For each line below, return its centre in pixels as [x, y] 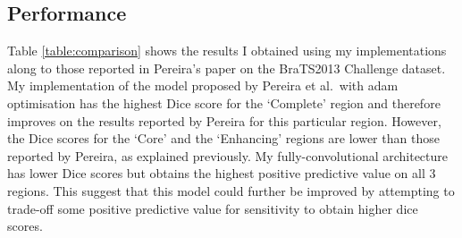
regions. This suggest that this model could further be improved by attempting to [231, 190]
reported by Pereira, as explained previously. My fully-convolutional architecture [228, 155]
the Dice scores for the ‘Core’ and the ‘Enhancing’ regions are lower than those [223, 138]
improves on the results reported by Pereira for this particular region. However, [224, 120]
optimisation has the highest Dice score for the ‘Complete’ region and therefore [224, 102]
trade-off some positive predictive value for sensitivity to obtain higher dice [213, 208]
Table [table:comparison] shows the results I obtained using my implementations [227, 51]
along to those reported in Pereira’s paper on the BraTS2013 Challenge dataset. [227, 68]
